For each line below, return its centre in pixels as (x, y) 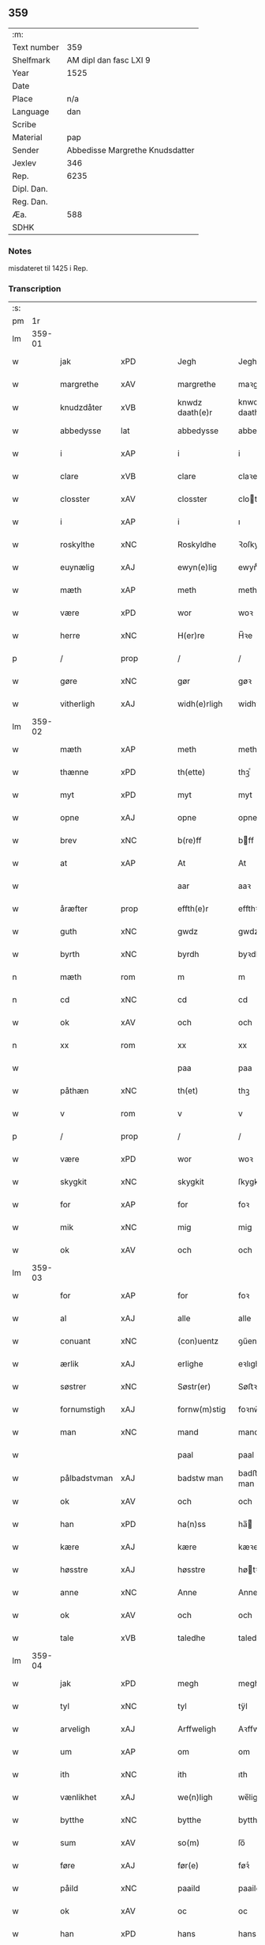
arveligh (75, 1729)
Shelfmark (31, 60)
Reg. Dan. (30, 201)
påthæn (75, 1091)
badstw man (200, 1478)
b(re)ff (190, 841)
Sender (26, 150)
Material (27, 137)
